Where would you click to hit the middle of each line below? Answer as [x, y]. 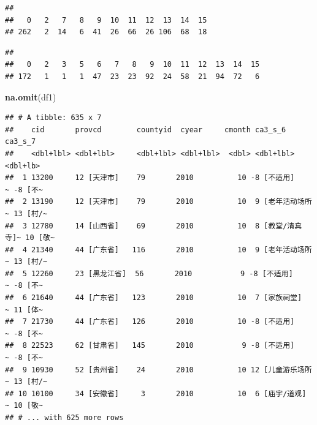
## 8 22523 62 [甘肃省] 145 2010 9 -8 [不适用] [150, 346]
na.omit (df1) [31, 96]
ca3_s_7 [21, 142]
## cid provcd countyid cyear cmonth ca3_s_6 [146, 130]
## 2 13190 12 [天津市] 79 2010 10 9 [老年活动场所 [158, 202]
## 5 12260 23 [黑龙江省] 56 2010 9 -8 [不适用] [149, 273]
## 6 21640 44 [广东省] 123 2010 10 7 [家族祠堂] [154, 298]
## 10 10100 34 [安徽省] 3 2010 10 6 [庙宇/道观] [156, 393]
